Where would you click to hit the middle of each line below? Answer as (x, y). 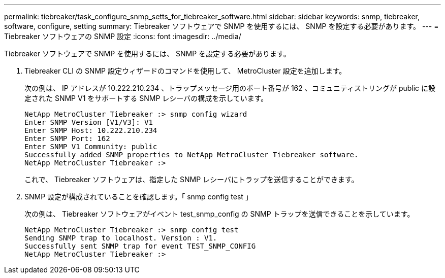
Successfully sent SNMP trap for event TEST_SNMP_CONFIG (140, 246)
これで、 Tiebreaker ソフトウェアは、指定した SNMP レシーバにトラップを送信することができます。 (192, 179)
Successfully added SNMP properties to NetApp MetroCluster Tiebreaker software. (192, 155)
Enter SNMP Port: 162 (67, 138)
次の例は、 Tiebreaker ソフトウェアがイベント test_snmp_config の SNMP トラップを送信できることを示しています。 (219, 214)
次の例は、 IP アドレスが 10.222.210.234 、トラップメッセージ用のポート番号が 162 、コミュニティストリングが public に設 (230, 88)
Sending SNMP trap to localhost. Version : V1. (121, 238)
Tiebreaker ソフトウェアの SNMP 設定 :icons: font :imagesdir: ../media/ (123, 36)
